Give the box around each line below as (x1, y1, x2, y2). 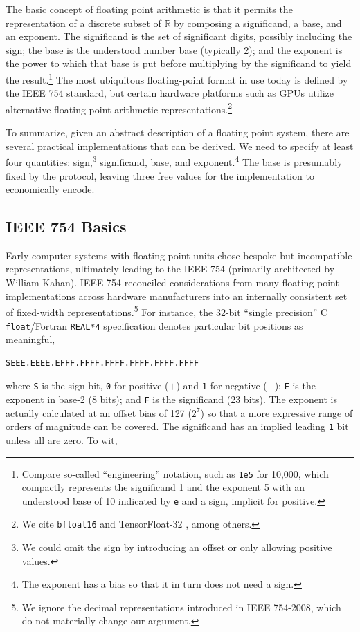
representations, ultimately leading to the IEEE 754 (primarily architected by (6, 261, 335, 276)
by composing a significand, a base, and (174, 15, 342, 30)
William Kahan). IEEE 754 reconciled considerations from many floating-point (6, 275, 339, 290)
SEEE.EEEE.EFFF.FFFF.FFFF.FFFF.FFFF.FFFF (6, 357, 199, 368)
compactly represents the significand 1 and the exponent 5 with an (21, 480, 305, 494)
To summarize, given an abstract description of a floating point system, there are (6, 125, 350, 140)
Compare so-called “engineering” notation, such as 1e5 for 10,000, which (21, 466, 329, 481)
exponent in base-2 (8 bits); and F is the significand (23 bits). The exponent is (6, 392, 337, 407)
